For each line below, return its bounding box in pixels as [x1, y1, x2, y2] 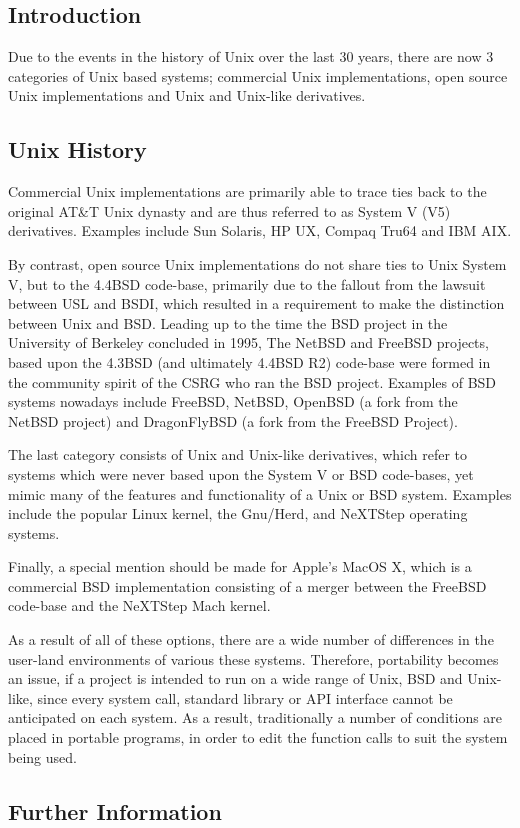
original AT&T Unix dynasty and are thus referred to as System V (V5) [8, 200, 451, 221]
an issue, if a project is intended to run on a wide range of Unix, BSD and [8, 668, 463, 689]
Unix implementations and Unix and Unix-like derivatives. [8, 85, 366, 106]
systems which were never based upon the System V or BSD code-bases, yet [8, 463, 474, 484]
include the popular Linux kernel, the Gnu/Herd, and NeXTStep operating [8, 503, 468, 524]
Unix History [8, 134, 147, 165]
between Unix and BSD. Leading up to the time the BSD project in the [8, 312, 448, 333]
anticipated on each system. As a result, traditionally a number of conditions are [8, 707, 503, 728]
